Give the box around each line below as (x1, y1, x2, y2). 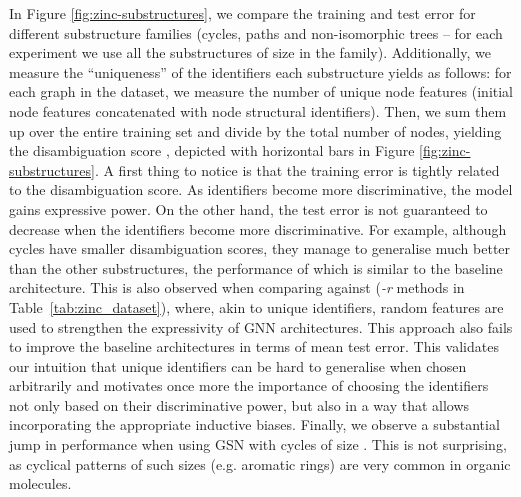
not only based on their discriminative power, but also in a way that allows (9, 394, 470, 415)
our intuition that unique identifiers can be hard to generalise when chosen (9, 355, 467, 376)
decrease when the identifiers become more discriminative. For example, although (9, 218, 507, 239)
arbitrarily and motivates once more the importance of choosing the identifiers (9, 375, 489, 396)
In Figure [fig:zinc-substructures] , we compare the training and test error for (9, 3, 476, 23)
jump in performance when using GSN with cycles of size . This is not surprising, (9, 434, 507, 455)
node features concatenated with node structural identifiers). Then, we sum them (9, 100, 507, 121)
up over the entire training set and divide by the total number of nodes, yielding (9, 120, 502, 141)
